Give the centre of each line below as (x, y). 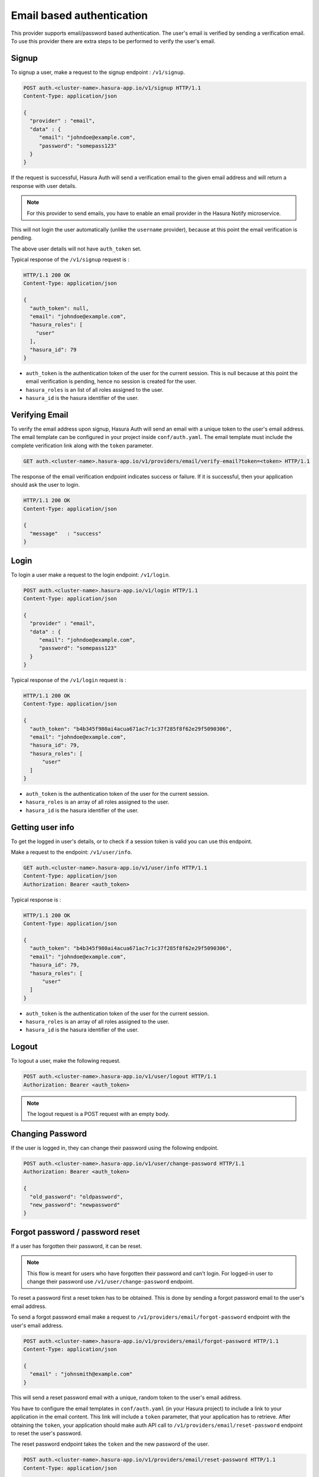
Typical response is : (36, 899)
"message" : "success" (66, 533)
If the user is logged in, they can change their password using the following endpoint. (115, 1148)
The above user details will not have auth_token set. (76, 249)
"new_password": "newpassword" (75, 1205)
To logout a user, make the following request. (66, 1061)
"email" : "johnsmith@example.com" (81, 1374)
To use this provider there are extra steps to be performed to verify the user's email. (113, 41)
